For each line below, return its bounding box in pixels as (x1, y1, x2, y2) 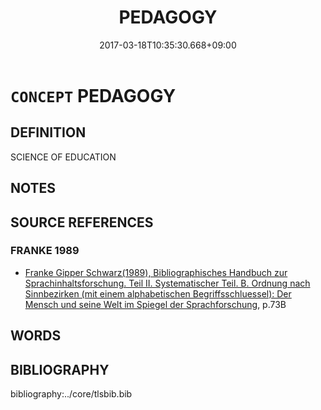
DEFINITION (10, 124, 87, 141)
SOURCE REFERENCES (10, 214, 154, 231)
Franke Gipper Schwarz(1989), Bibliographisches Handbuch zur (24, 266, 288, 278)
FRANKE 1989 (10, 244, 80, 258)
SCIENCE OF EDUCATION (10, 151, 117, 163)
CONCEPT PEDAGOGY (10, 84, 177, 107)
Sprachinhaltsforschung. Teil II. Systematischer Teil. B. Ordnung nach (24, 277, 311, 289)
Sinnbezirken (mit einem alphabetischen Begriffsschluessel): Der (24, 287, 292, 300)
